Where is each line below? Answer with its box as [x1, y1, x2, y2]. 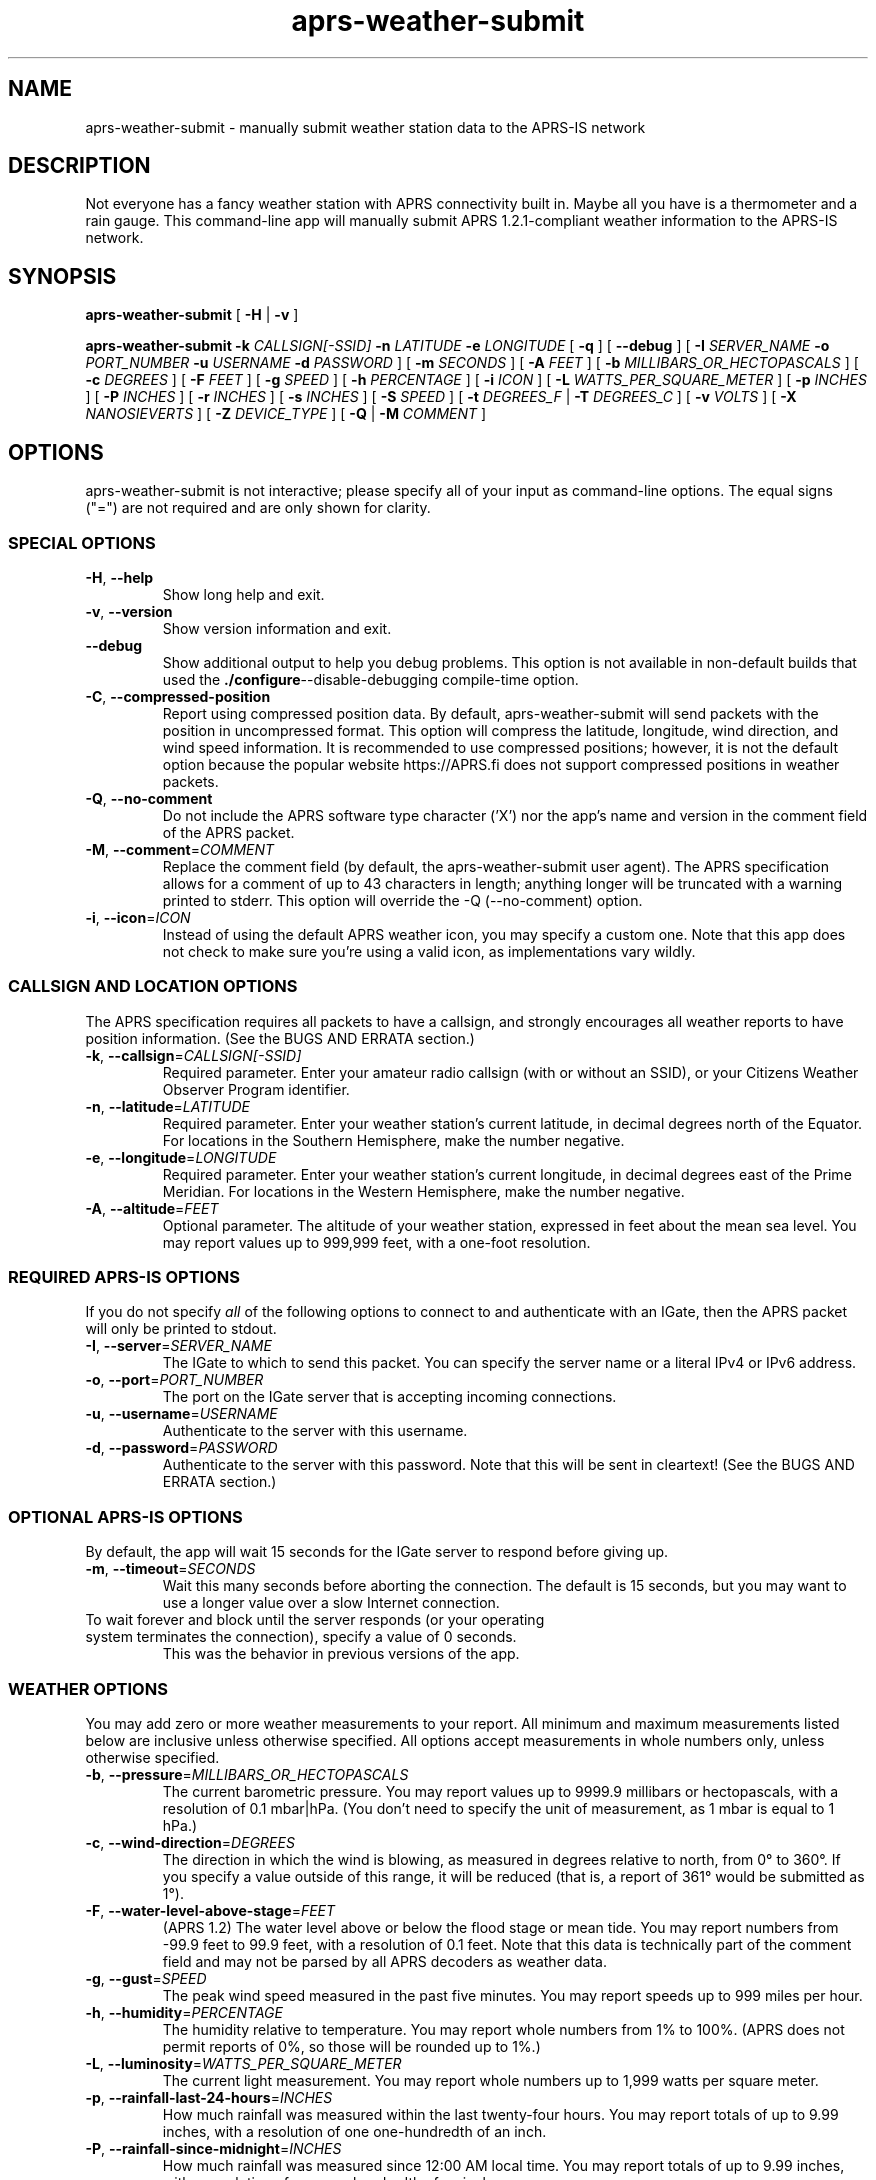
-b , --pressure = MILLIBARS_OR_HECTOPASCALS [85, 1765, 409, 1783]
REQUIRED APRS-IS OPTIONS [8, 1267, 240, 1287]
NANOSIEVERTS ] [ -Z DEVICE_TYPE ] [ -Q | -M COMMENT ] [85, 405, 487, 423]
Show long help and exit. [162, 585, 325, 603]
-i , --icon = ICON [85, 908, 191, 926]
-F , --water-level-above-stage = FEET [85, 1901, 336, 1919]
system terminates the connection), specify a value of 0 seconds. [85, 1628, 517, 1646]
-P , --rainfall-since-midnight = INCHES [85, 2139, 342, 2157]
